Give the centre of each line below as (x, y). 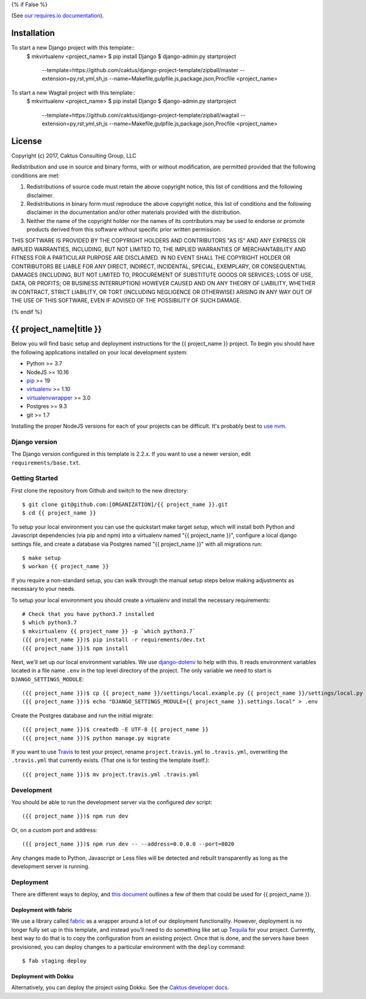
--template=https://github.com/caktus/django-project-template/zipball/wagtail (140, 115)
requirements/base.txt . (46, 463)
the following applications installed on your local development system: (99, 352)
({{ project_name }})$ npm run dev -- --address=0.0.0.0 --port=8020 (128, 844)
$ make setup (41, 558)
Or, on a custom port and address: (54, 830)
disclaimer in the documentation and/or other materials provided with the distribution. (134, 212)
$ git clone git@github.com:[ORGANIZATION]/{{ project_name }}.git (125, 505)
